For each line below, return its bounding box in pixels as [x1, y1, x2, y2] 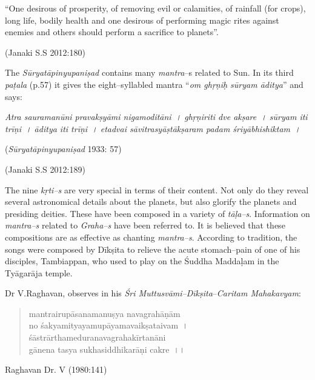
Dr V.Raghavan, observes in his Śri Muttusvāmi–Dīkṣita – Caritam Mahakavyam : [5, 287, 301, 299]
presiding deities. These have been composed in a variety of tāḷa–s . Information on [5, 207, 310, 219]
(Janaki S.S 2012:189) [5, 162, 85, 175]
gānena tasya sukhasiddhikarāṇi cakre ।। [28, 342, 185, 355]
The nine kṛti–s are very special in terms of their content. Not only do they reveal [5, 183, 309, 196]
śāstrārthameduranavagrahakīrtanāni [28, 331, 166, 344]
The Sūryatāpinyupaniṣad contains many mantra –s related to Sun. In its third [5, 66, 294, 79]
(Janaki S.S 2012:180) [5, 45, 85, 58]
